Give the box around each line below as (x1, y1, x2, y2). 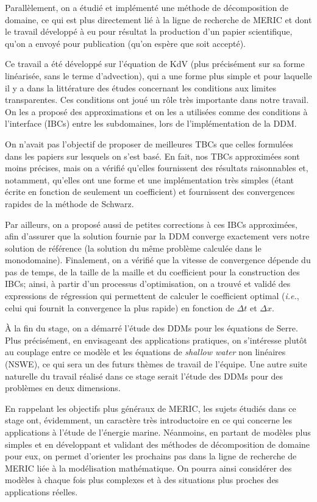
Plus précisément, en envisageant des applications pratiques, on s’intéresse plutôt (5, 333, 307, 346)
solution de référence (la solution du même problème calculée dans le (5, 241, 262, 254)
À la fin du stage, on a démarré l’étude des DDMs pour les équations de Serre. (5, 322, 298, 334)
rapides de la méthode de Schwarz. (5, 197, 134, 210)
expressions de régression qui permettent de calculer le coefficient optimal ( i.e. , (5, 289, 299, 302)
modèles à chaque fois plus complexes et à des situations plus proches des (5, 473, 279, 486)
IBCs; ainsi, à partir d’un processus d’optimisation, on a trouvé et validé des (5, 277, 291, 290)
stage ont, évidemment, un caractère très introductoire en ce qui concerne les (5, 414, 292, 426)
